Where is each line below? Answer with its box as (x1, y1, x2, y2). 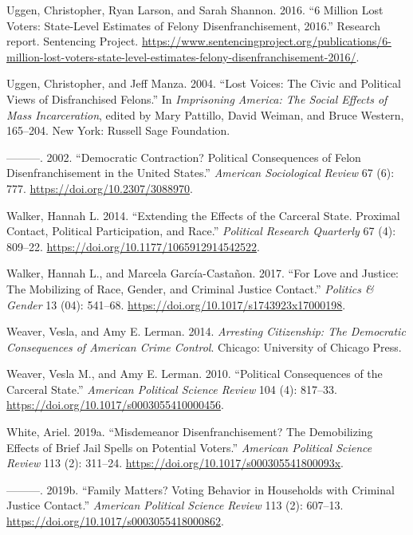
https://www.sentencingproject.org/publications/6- (141, 33, 391, 49)
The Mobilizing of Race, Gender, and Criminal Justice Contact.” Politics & (6, 280, 374, 297)
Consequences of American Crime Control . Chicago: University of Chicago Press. (6, 338, 402, 355)
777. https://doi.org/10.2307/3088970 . (6, 179, 193, 196)
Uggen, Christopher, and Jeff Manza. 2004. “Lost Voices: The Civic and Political (6, 75, 401, 92)
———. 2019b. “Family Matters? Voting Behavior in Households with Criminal (6, 481, 395, 498)
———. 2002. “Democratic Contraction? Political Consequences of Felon (6, 148, 361, 165)
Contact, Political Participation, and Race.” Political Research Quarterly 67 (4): (6, 222, 396, 239)
